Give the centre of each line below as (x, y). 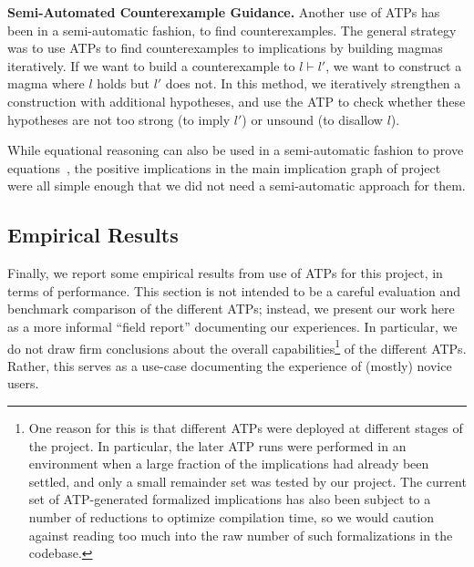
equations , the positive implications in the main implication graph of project (224, 167)
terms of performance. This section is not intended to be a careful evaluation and (234, 290)
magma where (46, 83)
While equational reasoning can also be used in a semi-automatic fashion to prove (236, 150)
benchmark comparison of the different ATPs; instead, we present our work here (231, 309)
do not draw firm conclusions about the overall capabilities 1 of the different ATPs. (237, 346)
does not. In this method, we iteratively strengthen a (313, 83)
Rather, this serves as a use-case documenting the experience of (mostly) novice (230, 365)
